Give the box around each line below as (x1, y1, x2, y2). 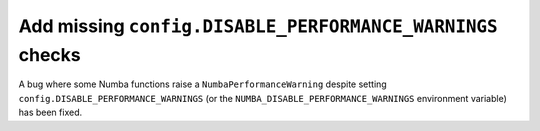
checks (18, 43, 81, 66)
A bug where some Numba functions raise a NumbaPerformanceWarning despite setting (18, 78, 387, 90)
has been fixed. (18, 106, 83, 119)
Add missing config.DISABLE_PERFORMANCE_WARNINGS (18, 15, 499, 37)
